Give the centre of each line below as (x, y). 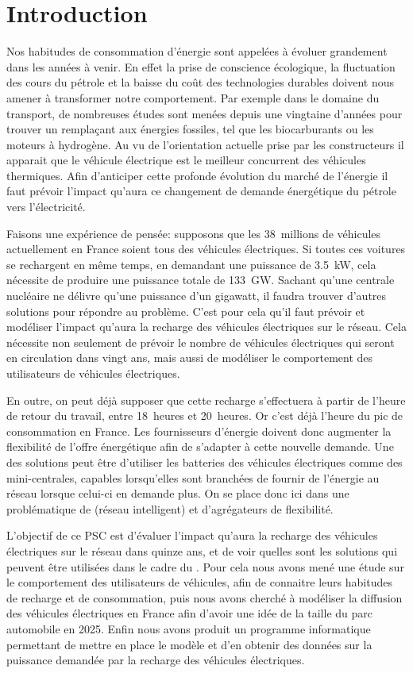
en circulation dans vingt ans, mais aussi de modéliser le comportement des (190, 358)
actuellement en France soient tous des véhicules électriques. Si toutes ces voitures (206, 249)
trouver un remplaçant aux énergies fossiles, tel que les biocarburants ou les (190, 129)
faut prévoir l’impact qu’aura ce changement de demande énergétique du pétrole (201, 191)
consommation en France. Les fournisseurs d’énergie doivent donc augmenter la (199, 431)
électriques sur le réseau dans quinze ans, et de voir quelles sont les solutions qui (202, 550)
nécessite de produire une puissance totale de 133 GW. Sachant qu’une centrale (201, 280)
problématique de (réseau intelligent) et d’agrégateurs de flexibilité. (170, 508)
